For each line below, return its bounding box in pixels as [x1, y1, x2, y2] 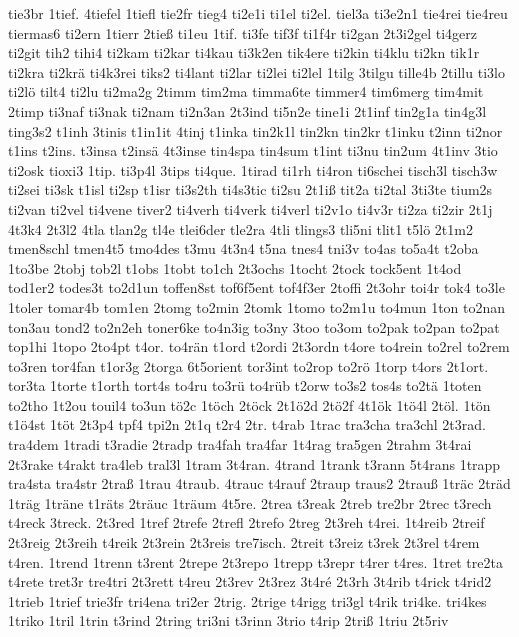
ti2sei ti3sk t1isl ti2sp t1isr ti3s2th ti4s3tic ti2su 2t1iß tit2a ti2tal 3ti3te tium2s [8, 179, 493, 200]
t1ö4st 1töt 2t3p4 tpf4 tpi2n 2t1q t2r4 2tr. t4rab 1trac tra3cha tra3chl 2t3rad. [8, 414, 486, 435]
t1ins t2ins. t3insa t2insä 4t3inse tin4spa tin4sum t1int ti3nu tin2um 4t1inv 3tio [8, 140, 498, 161]
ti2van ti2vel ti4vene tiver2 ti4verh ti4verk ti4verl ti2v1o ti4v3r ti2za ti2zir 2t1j [8, 198, 493, 219]
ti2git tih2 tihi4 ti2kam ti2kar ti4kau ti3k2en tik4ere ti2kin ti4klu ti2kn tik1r [8, 42, 480, 63]
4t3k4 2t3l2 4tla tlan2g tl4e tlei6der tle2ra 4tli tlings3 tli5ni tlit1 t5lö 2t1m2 [8, 218, 473, 239]
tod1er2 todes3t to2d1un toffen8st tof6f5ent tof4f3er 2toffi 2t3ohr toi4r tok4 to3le [8, 277, 505, 298]
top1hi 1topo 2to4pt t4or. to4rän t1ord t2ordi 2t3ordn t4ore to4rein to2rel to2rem [8, 336, 510, 357]
